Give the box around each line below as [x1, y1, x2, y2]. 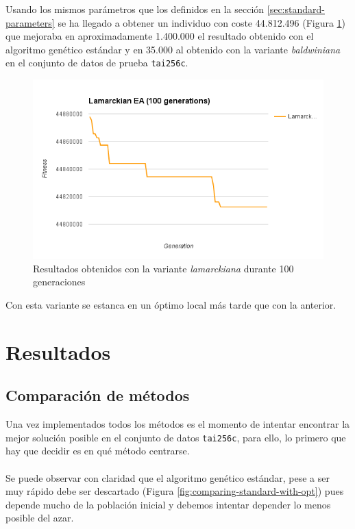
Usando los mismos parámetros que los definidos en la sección [5, 2, 265, 16]
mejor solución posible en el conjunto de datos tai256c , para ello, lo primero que [5, 430, 346, 444]
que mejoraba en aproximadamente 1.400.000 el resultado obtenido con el [5, 29, 314, 43]
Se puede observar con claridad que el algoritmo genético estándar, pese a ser [5, 470, 330, 485]
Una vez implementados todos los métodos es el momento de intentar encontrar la [5, 417, 350, 431]
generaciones [33, 274, 86, 289]
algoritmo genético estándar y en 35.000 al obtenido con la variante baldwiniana [5, 42, 341, 56]
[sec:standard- [267, 2, 325, 16]
